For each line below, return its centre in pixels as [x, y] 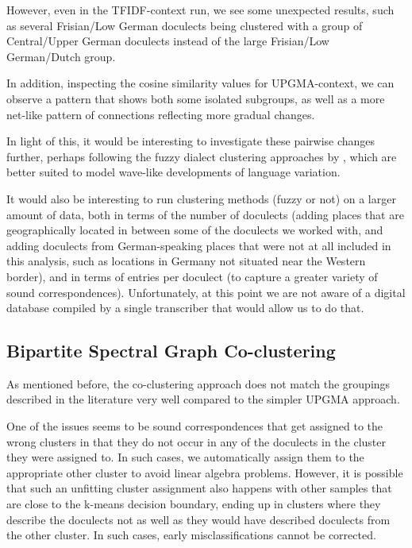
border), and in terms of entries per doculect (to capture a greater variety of [192, 276]
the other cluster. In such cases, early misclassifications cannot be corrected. [191, 535]
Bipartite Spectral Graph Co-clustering [171, 351]
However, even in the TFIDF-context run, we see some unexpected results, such [200, 10]
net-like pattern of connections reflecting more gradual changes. [161, 114]
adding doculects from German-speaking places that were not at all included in [199, 245]
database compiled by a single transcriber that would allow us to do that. [185, 308]
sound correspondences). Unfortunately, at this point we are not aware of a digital [206, 292]
